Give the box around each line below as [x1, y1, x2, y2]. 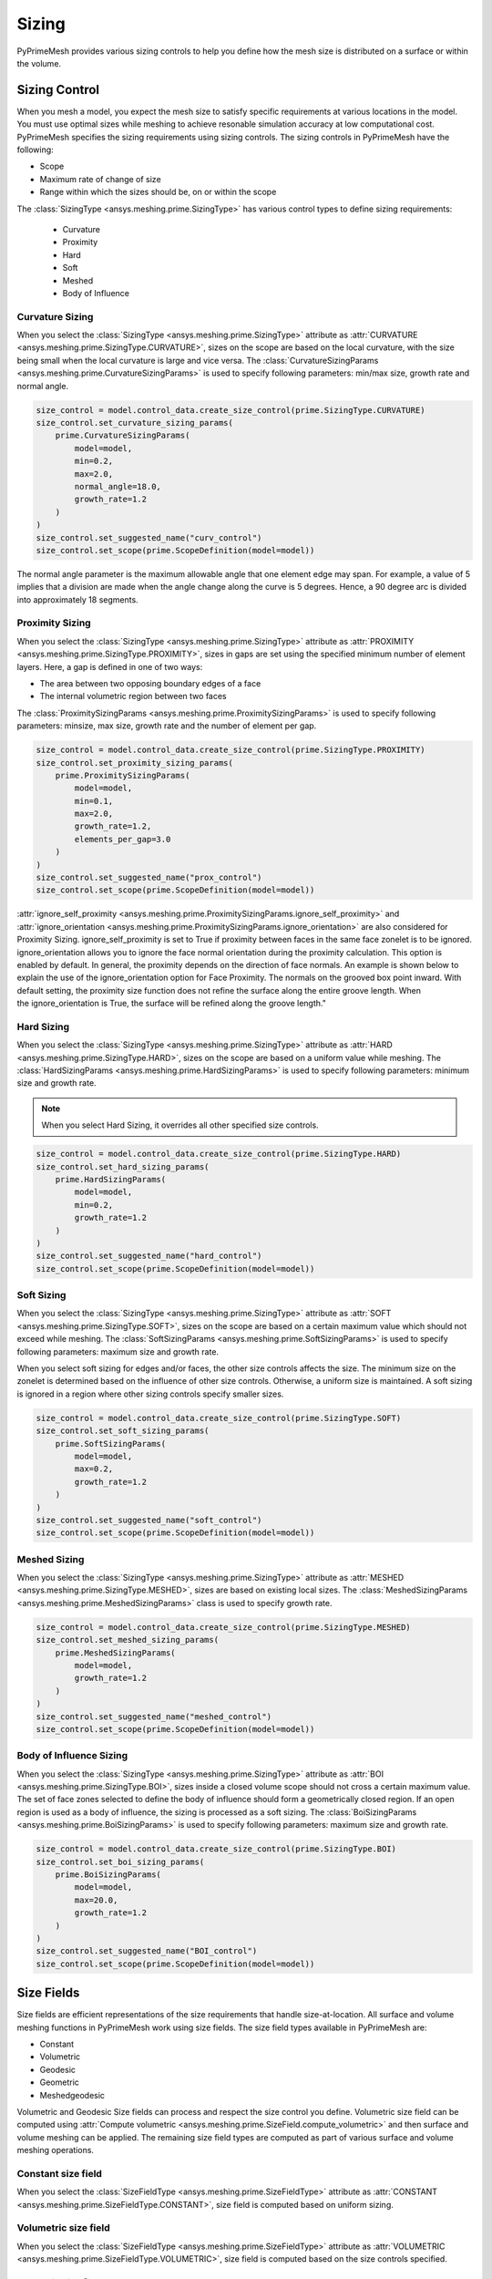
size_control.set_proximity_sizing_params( [36, 758, 234, 768]
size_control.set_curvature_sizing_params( [36, 418, 234, 428]
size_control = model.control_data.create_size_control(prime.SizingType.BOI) [36, 1844, 396, 1854]
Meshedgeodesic [39, 2089, 105, 2100]
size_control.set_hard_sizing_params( [36, 1161, 210, 1171]
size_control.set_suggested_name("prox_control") [36, 872, 262, 883]
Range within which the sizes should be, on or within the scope [39, 187, 277, 198]
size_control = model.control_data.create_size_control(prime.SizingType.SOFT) [36, 1413, 402, 1423]
